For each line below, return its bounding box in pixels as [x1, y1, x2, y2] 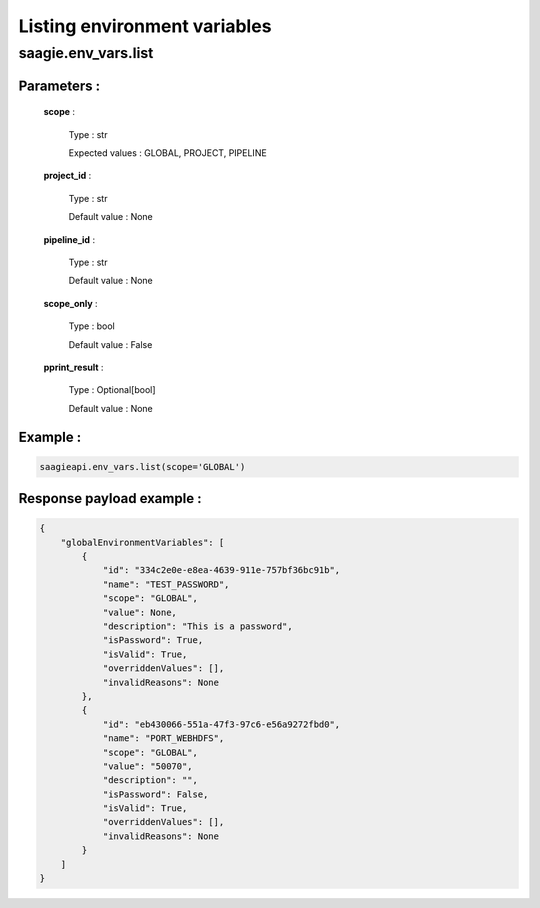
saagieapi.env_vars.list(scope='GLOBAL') [39, 461, 246, 472]
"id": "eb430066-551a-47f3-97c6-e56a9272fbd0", [102, 718, 341, 730]
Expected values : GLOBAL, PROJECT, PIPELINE [68, 147, 267, 159]
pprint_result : [43, 361, 104, 373]
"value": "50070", [102, 760, 194, 772]
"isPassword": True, [102, 635, 204, 646]
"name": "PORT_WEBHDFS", [102, 733, 225, 744]
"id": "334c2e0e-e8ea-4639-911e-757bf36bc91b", [102, 565, 341, 576]
